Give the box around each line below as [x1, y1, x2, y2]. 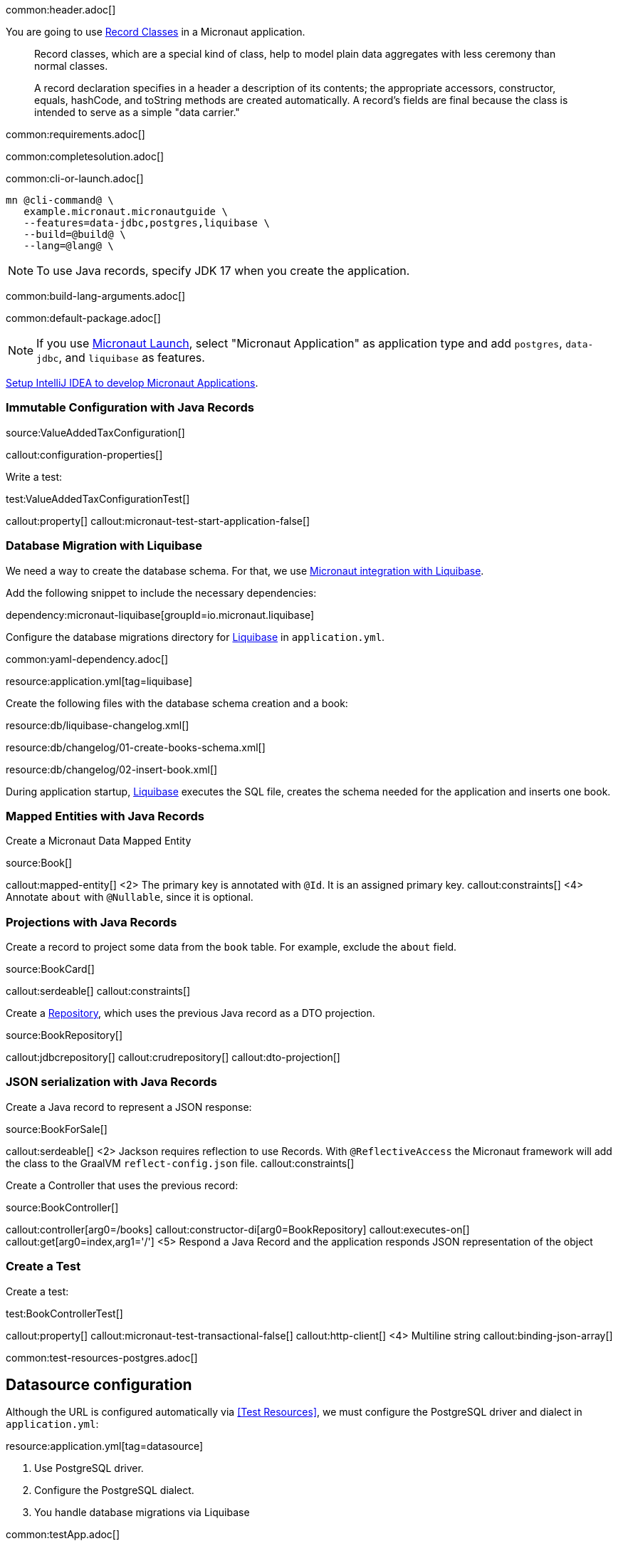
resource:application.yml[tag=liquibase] [6, 674, 193, 687]
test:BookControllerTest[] [6, 1307, 123, 1320]
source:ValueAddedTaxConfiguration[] [6, 426, 185, 439]
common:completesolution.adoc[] [6, 150, 164, 162]
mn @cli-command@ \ [6, 194, 114, 206]
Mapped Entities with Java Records [6, 808, 204, 823]
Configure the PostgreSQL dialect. [34, 1484, 194, 1497]
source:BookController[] [6, 1201, 119, 1213]
